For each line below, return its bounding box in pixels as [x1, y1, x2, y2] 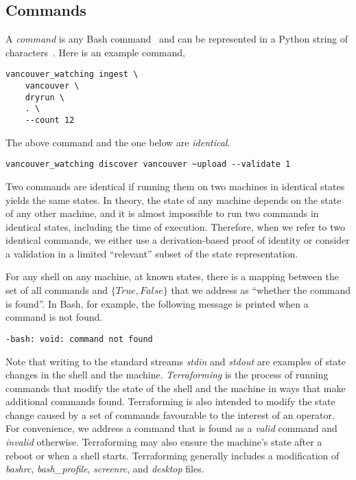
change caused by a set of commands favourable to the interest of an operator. [5, 407, 335, 422]
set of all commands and [5, 283, 108, 297]
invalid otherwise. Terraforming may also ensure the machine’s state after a [5, 435, 322, 449]
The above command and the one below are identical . [5, 135, 230, 149]
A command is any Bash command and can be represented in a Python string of [5, 32, 348, 46]
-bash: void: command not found [5, 334, 153, 344]
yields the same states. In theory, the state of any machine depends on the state [5, 192, 342, 207]
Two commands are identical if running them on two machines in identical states [5, 179, 345, 193]
